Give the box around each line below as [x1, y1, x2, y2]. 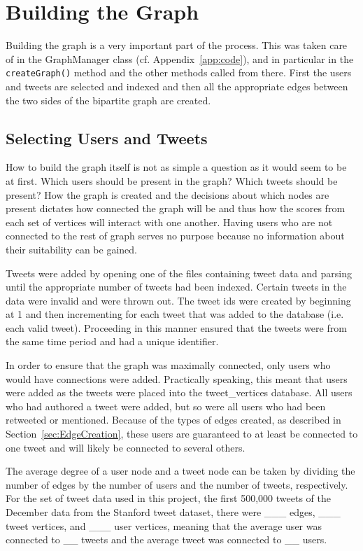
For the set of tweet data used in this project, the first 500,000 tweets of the [6, 491, 331, 505]
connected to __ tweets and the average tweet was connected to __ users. [6, 532, 327, 547]
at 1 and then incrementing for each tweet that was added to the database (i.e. [6, 307, 344, 321]
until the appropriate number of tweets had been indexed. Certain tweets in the [6, 279, 347, 294]
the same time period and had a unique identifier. [6, 334, 219, 349]
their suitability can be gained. [6, 242, 137, 256]
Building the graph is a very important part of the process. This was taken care [6, 38, 348, 53]
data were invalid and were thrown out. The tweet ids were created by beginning [6, 293, 351, 307]
